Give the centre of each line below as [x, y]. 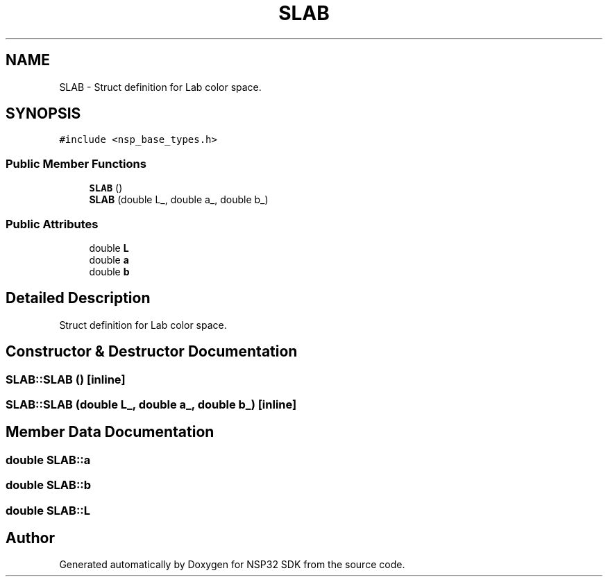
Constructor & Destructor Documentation [152, 352]
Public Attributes [52, 224]
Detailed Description [78, 298]
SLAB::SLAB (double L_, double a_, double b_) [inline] [151, 404]
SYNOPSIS [43, 114]
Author [30, 538]
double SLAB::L [48, 510]
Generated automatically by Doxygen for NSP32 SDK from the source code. [232, 565]
